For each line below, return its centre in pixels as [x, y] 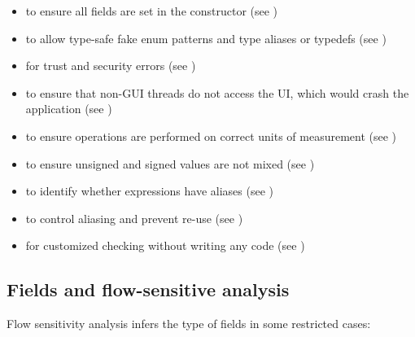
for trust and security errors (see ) [111, 66]
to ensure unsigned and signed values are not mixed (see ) [170, 163]
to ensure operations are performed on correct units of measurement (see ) [211, 136]
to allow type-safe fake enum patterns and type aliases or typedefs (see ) [206, 38]
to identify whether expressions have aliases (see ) [150, 191]
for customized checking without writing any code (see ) [165, 245]
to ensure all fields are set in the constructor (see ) [152, 11]
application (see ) [69, 109]
